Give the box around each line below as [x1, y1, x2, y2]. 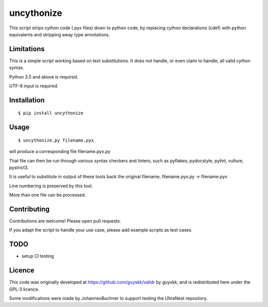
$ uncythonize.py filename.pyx [18, 137, 94, 143]
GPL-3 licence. [9, 286, 40, 292]
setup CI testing [21, 253, 54, 259]
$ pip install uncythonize [18, 110, 84, 116]
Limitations [9, 45, 45, 53]
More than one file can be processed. [9, 192, 86, 198]
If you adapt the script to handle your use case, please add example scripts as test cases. [9, 227, 193, 233]
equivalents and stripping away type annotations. [9, 31, 110, 37]
